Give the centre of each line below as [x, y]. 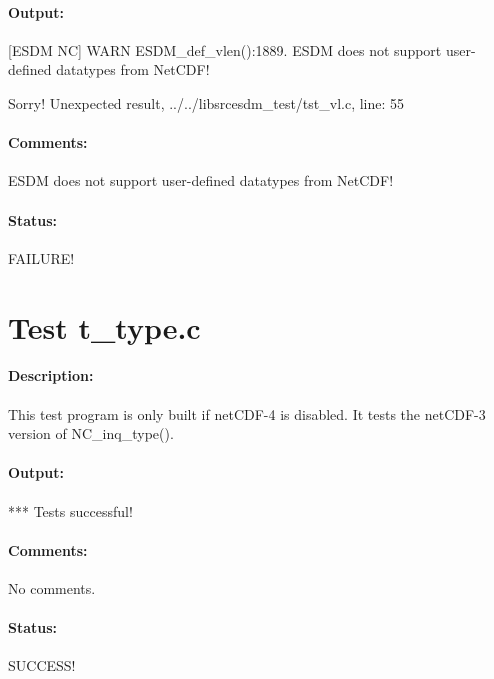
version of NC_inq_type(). [91, 433]
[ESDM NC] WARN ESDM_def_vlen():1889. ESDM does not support [225, 49]
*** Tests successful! [70, 510]
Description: [51, 375]
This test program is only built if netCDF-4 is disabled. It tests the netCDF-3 [247, 413]
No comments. [52, 587]
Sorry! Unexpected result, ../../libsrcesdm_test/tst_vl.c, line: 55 [206, 102]
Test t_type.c [104, 326]
